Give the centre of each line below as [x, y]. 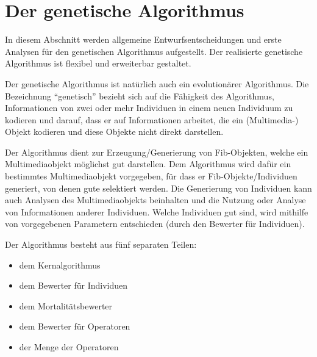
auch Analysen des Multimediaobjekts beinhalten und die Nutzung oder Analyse [155, 200]
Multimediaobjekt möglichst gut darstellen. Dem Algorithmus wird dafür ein [148, 164]
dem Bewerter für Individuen [73, 285]
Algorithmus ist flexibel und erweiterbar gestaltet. [98, 63]
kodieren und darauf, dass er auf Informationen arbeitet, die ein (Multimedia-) [152, 119]
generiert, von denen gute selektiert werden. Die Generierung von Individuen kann [158, 188]
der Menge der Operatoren [69, 347]
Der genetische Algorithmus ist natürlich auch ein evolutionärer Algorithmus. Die [157, 83]
